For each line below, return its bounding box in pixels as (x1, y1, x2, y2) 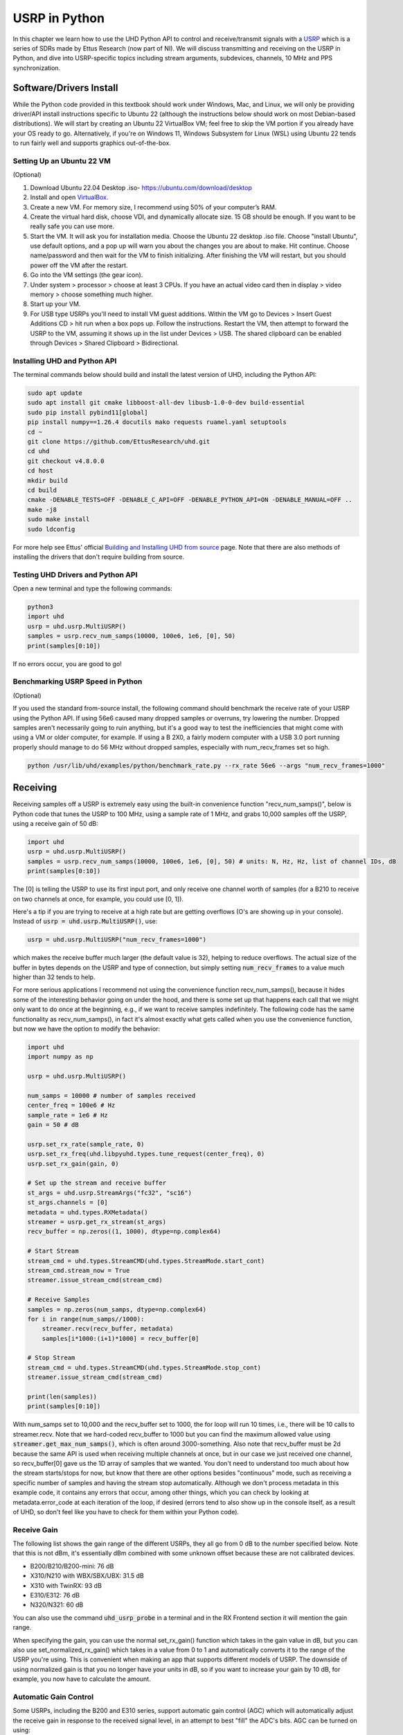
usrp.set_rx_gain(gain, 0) (27, 1160, 119, 1167)
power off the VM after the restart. (30, 261, 128, 269)
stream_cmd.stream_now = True (27, 1267, 130, 1274)
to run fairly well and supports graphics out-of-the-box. (12, 139, 171, 147)
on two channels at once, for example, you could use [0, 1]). (12, 895, 183, 903)
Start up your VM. (30, 300, 81, 308)
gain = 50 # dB (27, 1121, 79, 1129)
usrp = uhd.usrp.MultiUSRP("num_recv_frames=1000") (27, 936, 207, 944)
